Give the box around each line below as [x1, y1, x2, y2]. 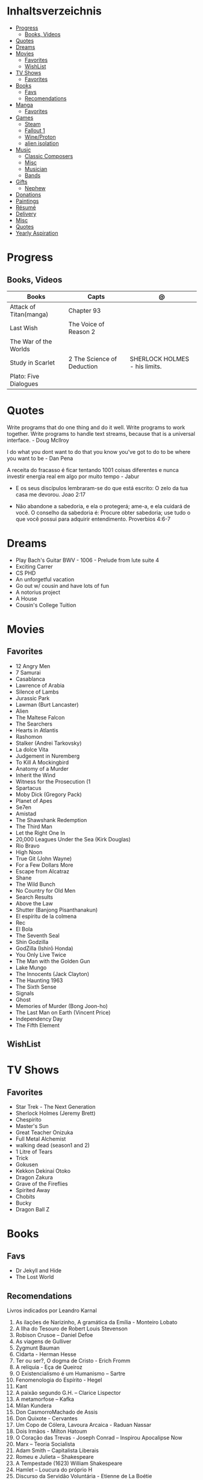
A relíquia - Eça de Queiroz [15, 1364, 83, 1371]
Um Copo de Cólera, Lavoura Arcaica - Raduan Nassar [15, 1421, 152, 1429]
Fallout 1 [24, 127, 46, 134]
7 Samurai [15, 669, 41, 676]
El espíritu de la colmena [15, 913, 77, 920]
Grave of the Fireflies [15, 1180, 68, 1187]
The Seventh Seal [15, 931, 60, 939]
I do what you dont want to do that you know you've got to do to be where [7, 448, 191, 455]
